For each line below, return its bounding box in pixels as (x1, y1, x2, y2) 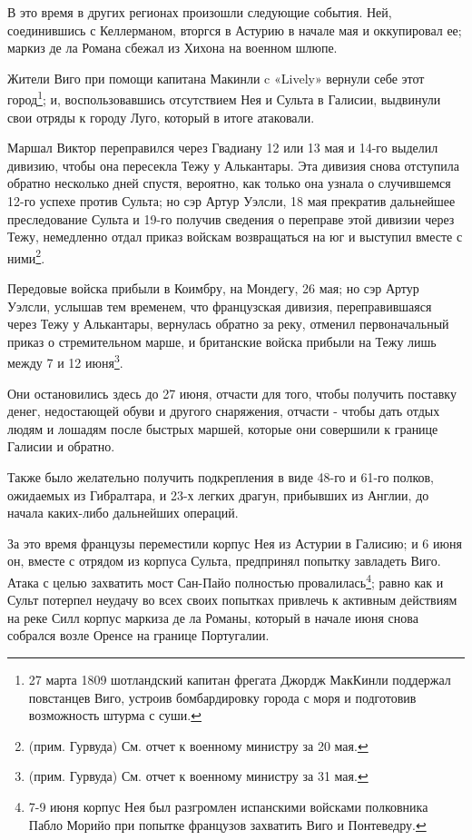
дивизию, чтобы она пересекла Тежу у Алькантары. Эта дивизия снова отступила (7, 155, 459, 174)
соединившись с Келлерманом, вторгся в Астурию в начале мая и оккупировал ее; (7, 20, 462, 39)
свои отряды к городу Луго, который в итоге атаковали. (7, 107, 315, 126)
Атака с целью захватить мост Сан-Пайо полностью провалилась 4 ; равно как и (7, 570, 444, 591)
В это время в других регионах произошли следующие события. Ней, (7, 3, 392, 21)
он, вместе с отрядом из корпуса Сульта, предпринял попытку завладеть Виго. (7, 551, 441, 570)
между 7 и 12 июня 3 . (7, 351, 123, 372)
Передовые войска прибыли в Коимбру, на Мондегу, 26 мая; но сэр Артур (7, 279, 419, 298)
